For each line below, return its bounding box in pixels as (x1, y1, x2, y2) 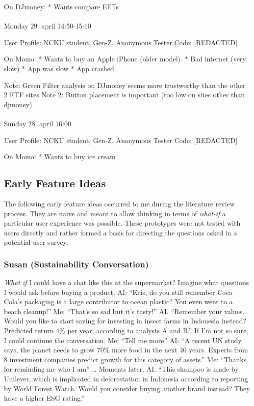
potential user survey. (4, 237, 68, 247)
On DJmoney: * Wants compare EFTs (4, 1, 119, 11)
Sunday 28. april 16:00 (4, 118, 71, 128)
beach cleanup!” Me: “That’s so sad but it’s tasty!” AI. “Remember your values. (4, 306, 245, 316)
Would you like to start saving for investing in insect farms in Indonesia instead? (4, 316, 247, 326)
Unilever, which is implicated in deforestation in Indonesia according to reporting (4, 374, 248, 384)
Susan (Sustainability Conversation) (4, 258, 149, 270)
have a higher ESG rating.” (4, 393, 85, 403)
